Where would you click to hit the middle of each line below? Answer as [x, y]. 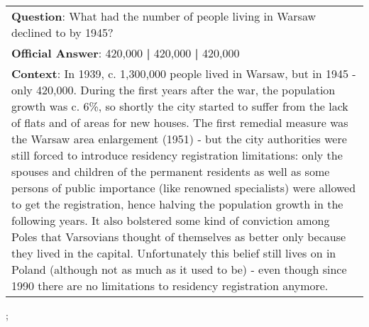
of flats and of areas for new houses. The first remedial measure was [180, 122]
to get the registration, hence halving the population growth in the [177, 204]
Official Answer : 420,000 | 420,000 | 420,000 [126, 53]
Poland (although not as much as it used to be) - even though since [179, 269]
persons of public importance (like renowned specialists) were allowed [184, 188]
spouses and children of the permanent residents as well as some [171, 171]
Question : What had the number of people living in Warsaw [164, 16]
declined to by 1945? [62, 32]
